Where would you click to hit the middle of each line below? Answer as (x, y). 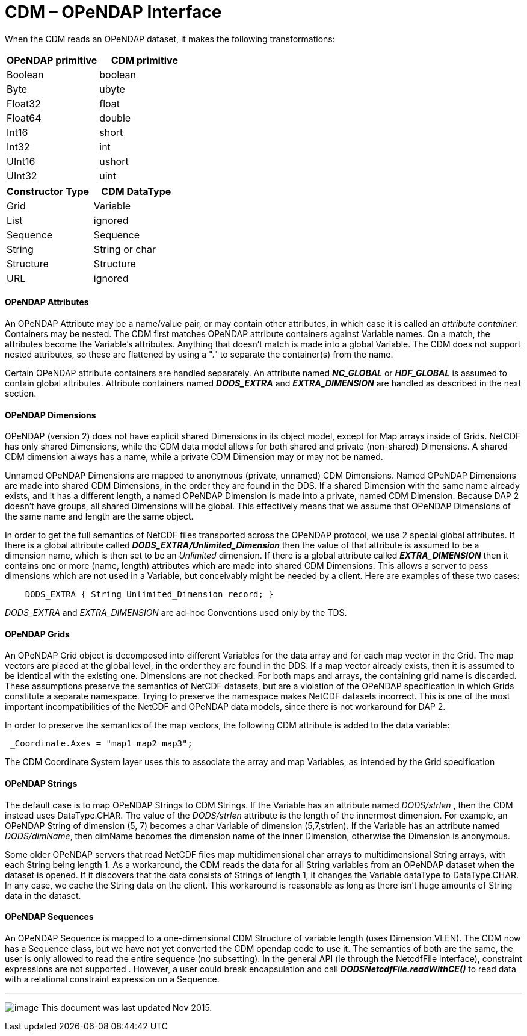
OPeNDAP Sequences (49, 917)
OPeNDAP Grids (37, 634)
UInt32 (22, 175)
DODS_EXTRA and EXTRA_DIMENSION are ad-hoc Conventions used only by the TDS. (176, 613)
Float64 (24, 118)
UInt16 (21, 161)
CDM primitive (144, 60)
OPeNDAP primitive (52, 60)
